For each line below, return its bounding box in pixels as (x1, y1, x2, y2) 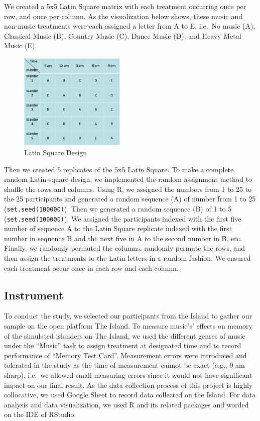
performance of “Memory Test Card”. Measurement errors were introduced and (4, 350, 247, 360)
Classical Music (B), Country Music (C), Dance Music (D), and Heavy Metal (4, 30, 241, 41)
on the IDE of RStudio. (4, 409, 76, 419)
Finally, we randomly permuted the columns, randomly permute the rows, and (4, 243, 245, 253)
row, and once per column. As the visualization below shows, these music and (4, 11, 242, 21)
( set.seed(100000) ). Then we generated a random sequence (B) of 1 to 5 (4, 203, 232, 214)
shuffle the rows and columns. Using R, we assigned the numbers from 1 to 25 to (4, 183, 252, 194)
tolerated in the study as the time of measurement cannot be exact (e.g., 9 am (4, 360, 245, 370)
